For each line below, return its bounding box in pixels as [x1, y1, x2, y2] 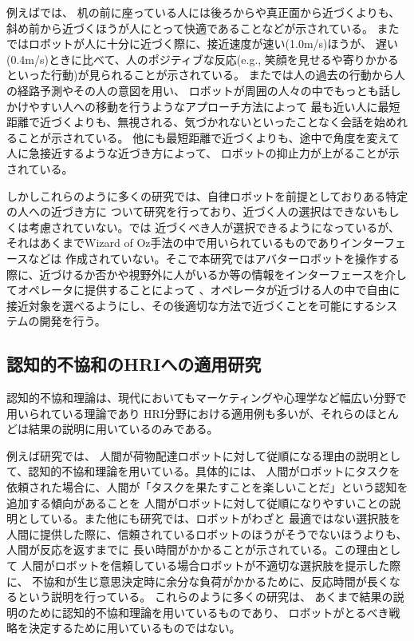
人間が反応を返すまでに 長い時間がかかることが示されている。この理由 [6, 541, 379, 558]
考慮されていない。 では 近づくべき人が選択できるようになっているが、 [28, 218, 400, 235]
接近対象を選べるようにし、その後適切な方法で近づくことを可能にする [6, 297, 376, 313]
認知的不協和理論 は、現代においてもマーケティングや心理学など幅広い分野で [6, 389, 407, 406]
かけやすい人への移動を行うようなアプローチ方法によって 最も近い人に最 [6, 98, 389, 114]
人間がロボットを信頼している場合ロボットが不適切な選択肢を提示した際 [21, 557, 401, 574]
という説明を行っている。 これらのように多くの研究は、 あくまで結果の [17, 588, 393, 605]
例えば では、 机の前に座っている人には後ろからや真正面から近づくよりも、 [6, 4, 400, 20]
